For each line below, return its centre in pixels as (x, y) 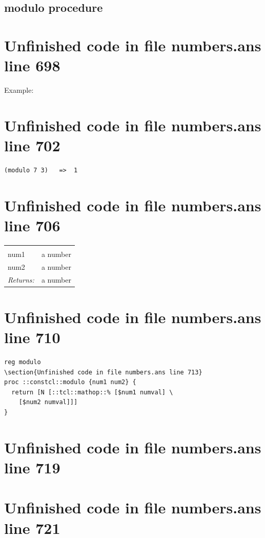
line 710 (32, 337)
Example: (19, 90)
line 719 (32, 467)
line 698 (32, 65)
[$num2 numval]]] (48, 402)
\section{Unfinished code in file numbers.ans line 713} (103, 372)
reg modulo (23, 362)
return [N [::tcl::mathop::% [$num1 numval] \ (92, 392)
